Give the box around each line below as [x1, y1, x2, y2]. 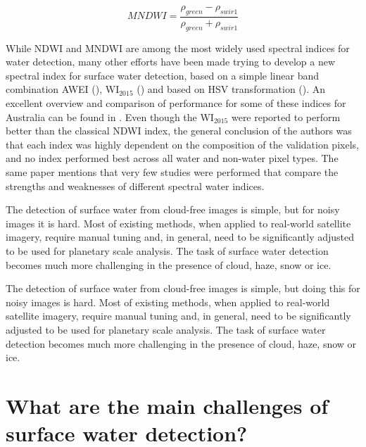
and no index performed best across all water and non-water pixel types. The [6, 151, 339, 165]
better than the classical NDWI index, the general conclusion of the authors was [6, 123, 352, 138]
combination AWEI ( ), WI [6, 82, 120, 96]
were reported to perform [231, 109, 341, 124]
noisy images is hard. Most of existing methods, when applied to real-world [6, 294, 330, 309]
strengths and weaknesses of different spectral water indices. [6, 178, 265, 193]
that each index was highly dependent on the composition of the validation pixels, [6, 137, 359, 151]
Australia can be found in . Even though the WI [6, 109, 214, 124]
